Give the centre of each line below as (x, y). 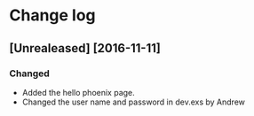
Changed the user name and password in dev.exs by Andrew (134, 102)
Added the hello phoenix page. (78, 92)
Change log (52, 15)
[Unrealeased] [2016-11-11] (85, 48)
